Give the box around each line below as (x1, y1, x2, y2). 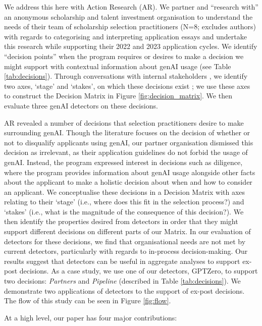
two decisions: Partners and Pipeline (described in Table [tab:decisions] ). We (4, 276, 241, 286)
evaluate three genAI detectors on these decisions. (4, 100, 158, 111)
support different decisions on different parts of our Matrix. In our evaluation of (4, 226, 251, 237)
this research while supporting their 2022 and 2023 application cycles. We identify (4, 41, 257, 51)
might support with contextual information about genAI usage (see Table (4, 61, 231, 71)
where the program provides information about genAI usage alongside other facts (4, 167, 255, 177)
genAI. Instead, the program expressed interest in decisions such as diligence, (4, 156, 243, 167)
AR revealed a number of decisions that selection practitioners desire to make (4, 117, 244, 128)
